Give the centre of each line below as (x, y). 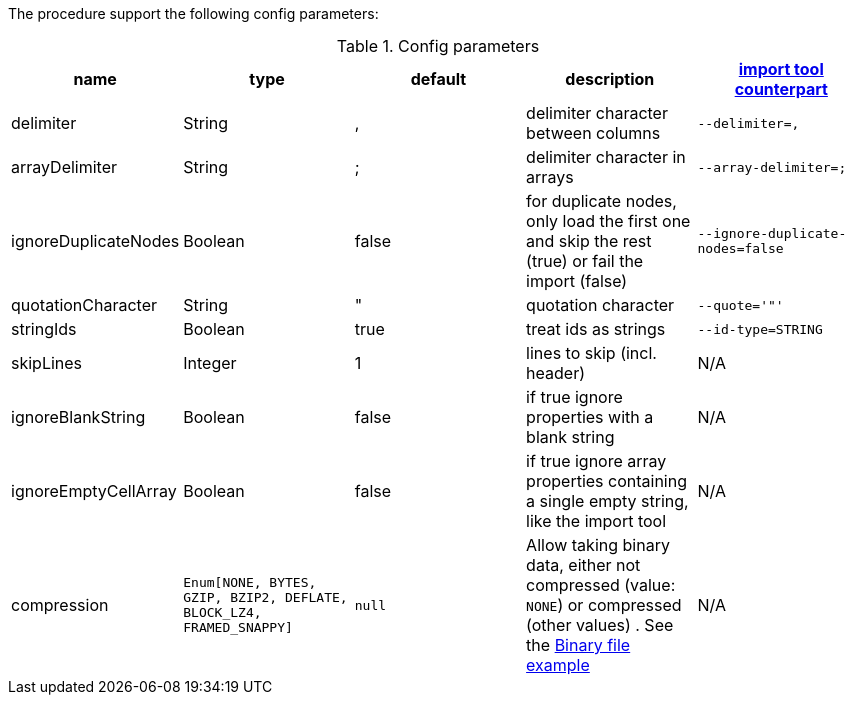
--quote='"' (740, 305)
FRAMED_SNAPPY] (238, 627)
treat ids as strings (596, 329)
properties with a (590, 417)
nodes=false (740, 248)
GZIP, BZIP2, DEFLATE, (265, 597)
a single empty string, (607, 501)
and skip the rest (589, 241)
